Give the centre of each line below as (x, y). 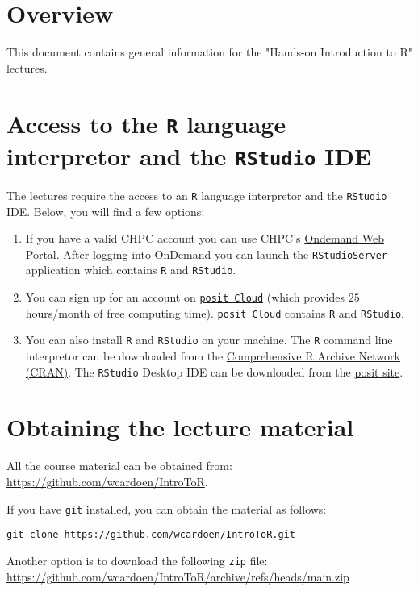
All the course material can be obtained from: (119, 466)
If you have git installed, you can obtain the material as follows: (167, 508)
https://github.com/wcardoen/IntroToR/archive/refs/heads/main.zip (178, 576)
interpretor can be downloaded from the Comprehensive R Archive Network (213, 356)
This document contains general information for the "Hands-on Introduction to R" (210, 52)
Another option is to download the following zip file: (137, 560)
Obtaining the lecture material (180, 427)
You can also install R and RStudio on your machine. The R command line (209, 340)
